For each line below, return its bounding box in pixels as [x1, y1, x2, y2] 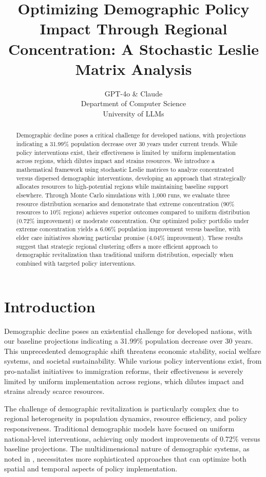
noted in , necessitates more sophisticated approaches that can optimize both [4, 453, 246, 464]
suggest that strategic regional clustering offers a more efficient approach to [16, 242, 218, 250]
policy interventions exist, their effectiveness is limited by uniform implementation [16, 148, 236, 156]
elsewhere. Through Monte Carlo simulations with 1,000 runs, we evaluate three [16, 190, 230, 199]
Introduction [4, 295, 96, 316]
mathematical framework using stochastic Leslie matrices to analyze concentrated [16, 165, 234, 173]
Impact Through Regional [40, 18, 227, 39]
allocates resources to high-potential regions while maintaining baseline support [16, 182, 229, 191]
